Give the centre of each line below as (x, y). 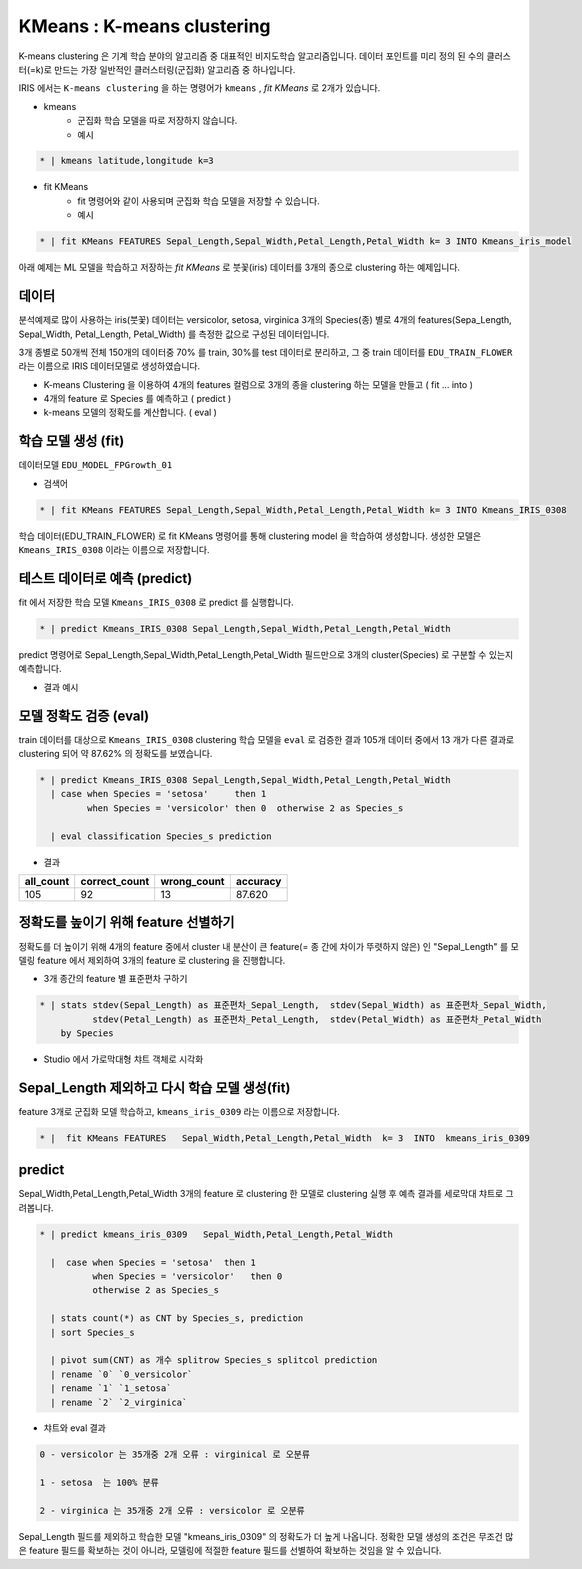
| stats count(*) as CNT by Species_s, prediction (177, 1318)
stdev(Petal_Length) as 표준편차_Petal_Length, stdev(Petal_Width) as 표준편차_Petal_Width (316, 1019)
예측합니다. (40, 669)
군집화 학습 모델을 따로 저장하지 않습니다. (157, 121)
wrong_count (192, 881)
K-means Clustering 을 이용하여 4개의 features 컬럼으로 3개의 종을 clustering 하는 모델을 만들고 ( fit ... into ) (258, 384)
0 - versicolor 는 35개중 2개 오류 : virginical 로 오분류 (174, 1454)
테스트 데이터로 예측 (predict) (105, 578)
